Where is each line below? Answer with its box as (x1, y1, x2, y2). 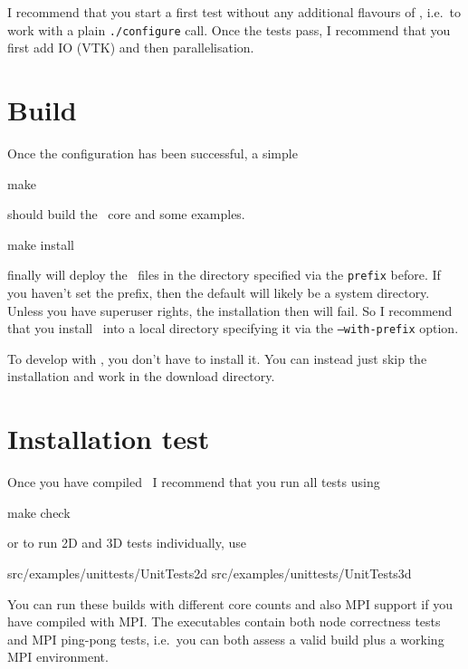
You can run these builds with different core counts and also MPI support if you (7, 594, 453, 613)
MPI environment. (7, 647, 109, 666)
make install (7, 234, 74, 253)
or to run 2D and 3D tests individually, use (7, 533, 247, 552)
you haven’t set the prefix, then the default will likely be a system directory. (7, 283, 430, 301)
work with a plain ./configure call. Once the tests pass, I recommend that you (7, 20, 451, 39)
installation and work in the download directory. (7, 367, 275, 386)
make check (7, 502, 71, 521)
